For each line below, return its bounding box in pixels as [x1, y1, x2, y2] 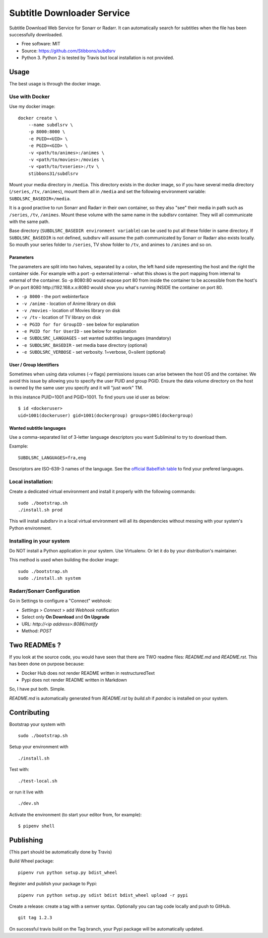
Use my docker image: [9, 103, 56, 109]
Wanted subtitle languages [9, 425, 67, 431]
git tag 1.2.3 [18, 915, 52, 921]
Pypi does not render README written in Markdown [21, 677, 128, 683]
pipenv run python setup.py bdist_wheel [18, 869, 118, 875]
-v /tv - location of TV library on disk [21, 314, 101, 320]
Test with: [9, 767, 29, 773]
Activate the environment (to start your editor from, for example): [9, 811, 142, 817]
